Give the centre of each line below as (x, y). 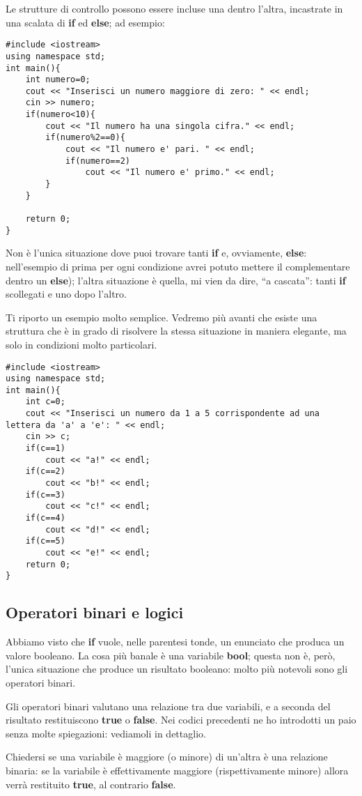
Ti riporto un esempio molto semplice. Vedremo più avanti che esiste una (162, 317)
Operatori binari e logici (95, 612)
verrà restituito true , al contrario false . (91, 784)
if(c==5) (45, 541)
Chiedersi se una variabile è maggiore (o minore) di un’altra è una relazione (167, 757)
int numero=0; (58, 80)
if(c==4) (45, 518)
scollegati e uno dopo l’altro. (66, 294)
